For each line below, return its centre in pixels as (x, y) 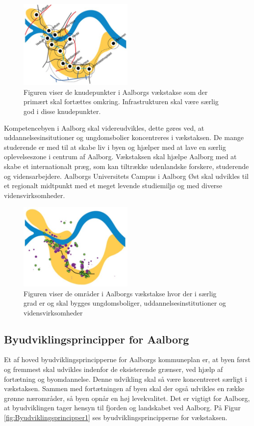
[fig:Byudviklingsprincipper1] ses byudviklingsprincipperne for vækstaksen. (116, 417)
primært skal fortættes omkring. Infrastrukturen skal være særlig (121, 101)
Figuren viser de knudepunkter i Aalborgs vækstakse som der (116, 92)
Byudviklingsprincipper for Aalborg (97, 339)
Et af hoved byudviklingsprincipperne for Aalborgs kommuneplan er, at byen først (127, 359)
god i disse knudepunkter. (62, 111)
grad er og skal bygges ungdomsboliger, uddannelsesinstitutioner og (125, 303)
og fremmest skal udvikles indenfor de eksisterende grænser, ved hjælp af (114, 369)
